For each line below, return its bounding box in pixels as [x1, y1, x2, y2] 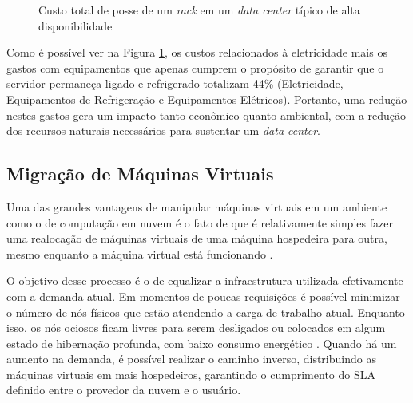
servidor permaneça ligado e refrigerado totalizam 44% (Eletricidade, [6, 75, 344, 92]
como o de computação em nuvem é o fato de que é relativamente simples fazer [6, 214, 393, 231]
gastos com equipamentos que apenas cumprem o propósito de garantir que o [6, 59, 384, 76]
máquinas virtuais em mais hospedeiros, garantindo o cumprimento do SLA [6, 365, 375, 382]
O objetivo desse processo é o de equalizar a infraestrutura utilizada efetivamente [6, 272, 403, 289]
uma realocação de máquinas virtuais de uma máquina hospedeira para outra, [6, 230, 387, 247]
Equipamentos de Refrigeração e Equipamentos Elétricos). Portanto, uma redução [6, 90, 407, 107]
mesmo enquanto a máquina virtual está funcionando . [6, 245, 273, 262]
